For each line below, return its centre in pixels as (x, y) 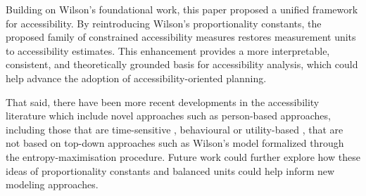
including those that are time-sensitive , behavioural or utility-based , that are (175, 129)
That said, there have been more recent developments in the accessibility (163, 102)
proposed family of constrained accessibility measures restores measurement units (181, 37)
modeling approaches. (52, 184)
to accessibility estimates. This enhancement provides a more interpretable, (168, 50)
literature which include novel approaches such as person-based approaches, (168, 116)
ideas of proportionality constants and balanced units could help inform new (170, 170)
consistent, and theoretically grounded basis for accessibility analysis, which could (182, 64)
